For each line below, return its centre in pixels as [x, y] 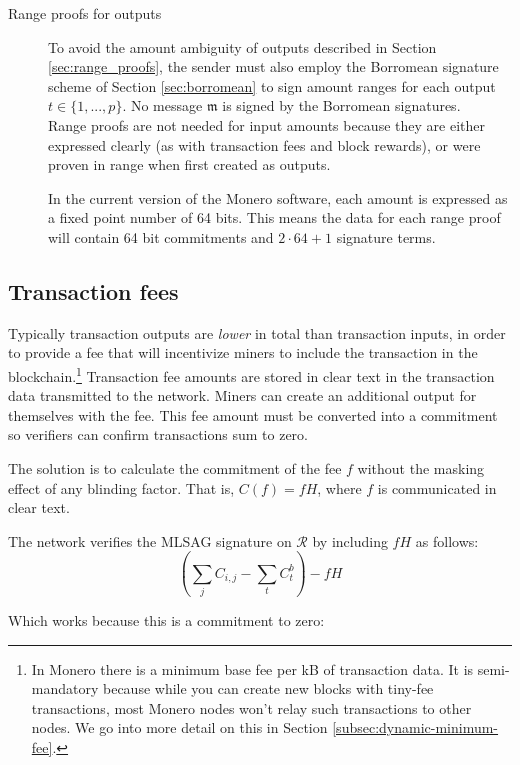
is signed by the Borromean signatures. [341, 105]
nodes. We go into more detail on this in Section [179, 727]
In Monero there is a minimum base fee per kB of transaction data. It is [252, 668]
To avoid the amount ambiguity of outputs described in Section [242, 46]
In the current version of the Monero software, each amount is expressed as [278, 197]
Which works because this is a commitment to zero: [166, 620]
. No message [162, 105]
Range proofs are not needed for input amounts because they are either [266, 124]
